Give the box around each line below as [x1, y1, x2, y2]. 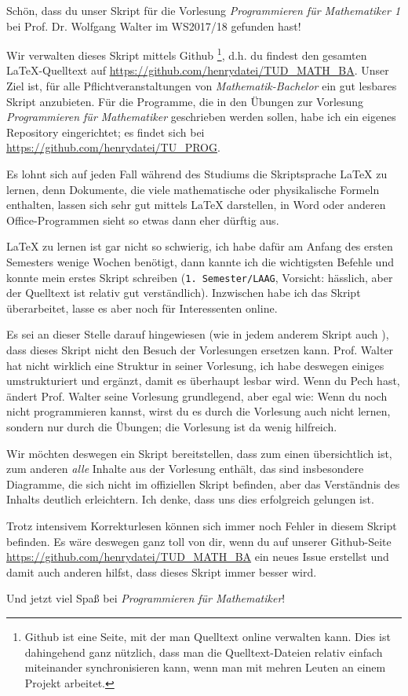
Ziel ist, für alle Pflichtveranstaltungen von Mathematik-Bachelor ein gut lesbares [6, 78, 397, 94]
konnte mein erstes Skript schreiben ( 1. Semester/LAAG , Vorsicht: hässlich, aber [6, 269, 393, 285]
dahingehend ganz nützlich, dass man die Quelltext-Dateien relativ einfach [24, 643, 383, 660]
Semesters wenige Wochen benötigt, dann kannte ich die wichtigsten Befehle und [6, 253, 394, 269]
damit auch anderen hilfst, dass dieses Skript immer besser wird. [6, 563, 317, 580]
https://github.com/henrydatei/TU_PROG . [6, 139, 220, 156]
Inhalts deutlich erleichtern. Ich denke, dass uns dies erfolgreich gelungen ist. [6, 491, 374, 507]
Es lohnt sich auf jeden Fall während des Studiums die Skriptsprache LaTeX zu [6, 166, 388, 181]
